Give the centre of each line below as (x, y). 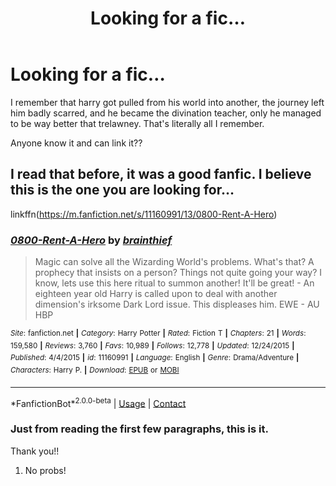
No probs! (45, 470)
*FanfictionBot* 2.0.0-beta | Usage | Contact (98, 402)
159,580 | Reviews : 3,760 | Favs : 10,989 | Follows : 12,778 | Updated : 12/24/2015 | (152, 345)
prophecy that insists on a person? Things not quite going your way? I (178, 273)
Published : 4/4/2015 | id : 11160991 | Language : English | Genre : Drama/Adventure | (155, 358)
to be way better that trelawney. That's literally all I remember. (137, 123)
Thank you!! (35, 451)
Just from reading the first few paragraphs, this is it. (139, 429)
